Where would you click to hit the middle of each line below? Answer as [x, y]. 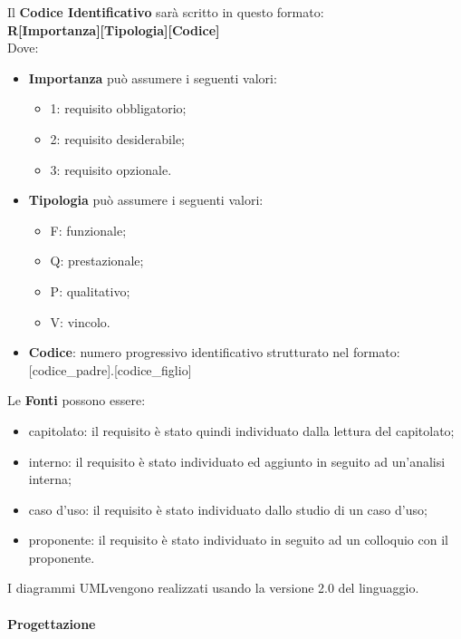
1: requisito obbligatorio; [118, 108]
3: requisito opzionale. [111, 169]
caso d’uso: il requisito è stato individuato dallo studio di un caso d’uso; [228, 509]
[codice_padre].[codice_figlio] [110, 369]
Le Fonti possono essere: [77, 400]
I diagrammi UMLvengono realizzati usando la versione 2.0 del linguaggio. [213, 588]
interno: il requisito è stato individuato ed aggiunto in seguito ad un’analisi [237, 461]
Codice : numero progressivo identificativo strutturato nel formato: [214, 352]
